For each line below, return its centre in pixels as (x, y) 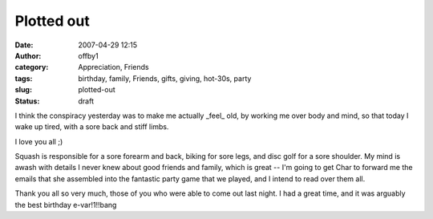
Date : (24, 45)
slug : (23, 90)
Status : (27, 101)
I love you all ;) (39, 141)
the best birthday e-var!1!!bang (66, 205)
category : (32, 67)
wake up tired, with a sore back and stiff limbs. (92, 127)
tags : (24, 78)
